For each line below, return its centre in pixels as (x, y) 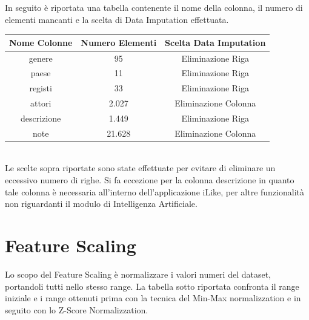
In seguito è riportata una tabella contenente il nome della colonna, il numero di (154, 7)
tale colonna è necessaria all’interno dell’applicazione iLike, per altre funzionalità (155, 191)
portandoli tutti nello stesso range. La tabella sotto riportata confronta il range (152, 286)
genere (41, 58)
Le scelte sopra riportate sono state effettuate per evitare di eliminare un (140, 168)
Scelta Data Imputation (215, 42)
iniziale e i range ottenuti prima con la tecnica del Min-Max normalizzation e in (153, 298)
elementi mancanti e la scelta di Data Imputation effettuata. (117, 19)
